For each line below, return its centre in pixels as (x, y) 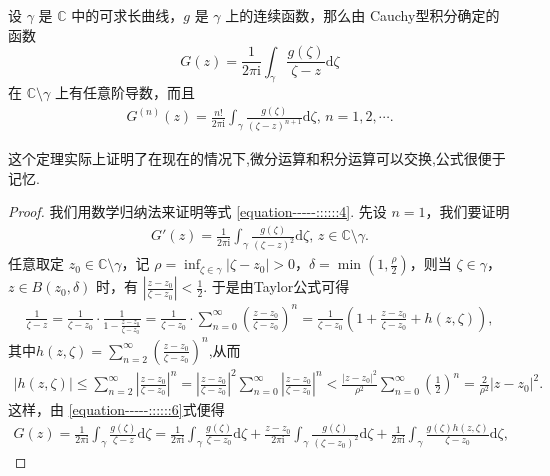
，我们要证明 (467, 211)
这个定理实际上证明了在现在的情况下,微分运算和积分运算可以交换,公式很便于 (257, 158)
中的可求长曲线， (127, 15)
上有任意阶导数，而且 (124, 92)
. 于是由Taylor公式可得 (276, 286)
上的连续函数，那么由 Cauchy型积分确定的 (362, 15)
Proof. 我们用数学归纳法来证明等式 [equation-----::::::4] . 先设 (197, 211)
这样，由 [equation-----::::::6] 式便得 (116, 409)
